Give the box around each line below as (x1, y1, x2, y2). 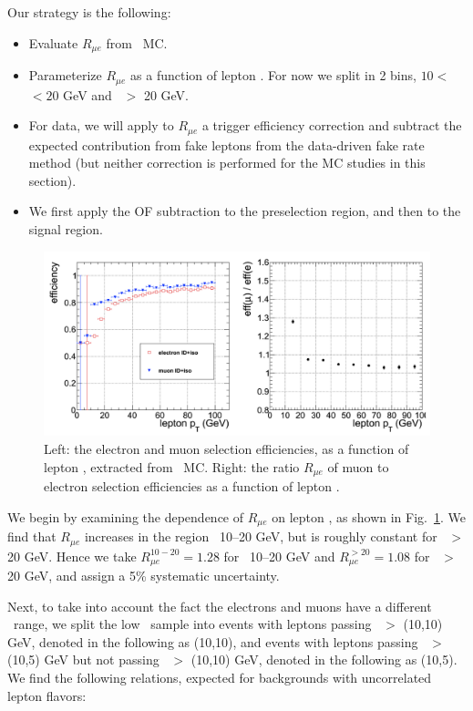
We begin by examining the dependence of (7, 507, 244, 526)
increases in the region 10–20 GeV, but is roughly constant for (84, 527, 437, 546)
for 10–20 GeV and (223, 546, 335, 565)
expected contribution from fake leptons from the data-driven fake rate (28, 135, 425, 154)
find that (7, 527, 57, 546)
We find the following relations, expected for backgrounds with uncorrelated (7, 667, 432, 686)
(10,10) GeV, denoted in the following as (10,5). (190, 650, 458, 669)
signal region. (28, 219, 103, 238)
